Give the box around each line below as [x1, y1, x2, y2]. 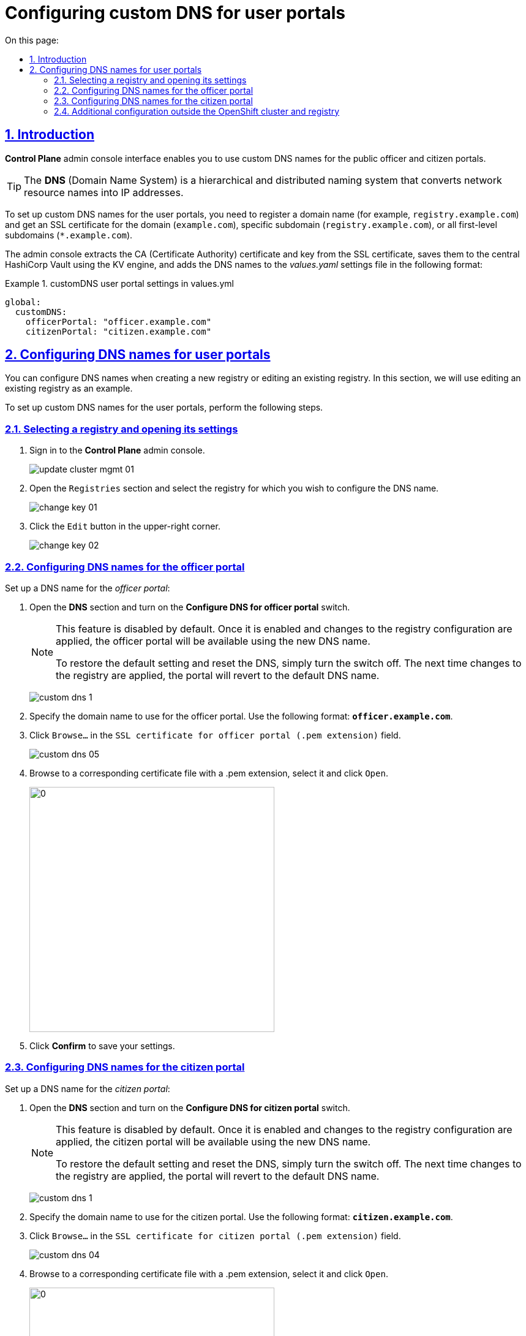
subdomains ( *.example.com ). [5, 229, 133, 240]
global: [5, 297, 42, 307]
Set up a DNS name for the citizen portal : [5, 1083, 170, 1094]
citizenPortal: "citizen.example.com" [25, 326, 212, 336]
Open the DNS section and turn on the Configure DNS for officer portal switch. [29, 601, 350, 612]
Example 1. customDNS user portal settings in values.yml [5, 278, 234, 289]
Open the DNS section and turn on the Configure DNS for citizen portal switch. [29, 1102, 350, 1113]
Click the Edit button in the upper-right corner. [29, 521, 220, 532]
